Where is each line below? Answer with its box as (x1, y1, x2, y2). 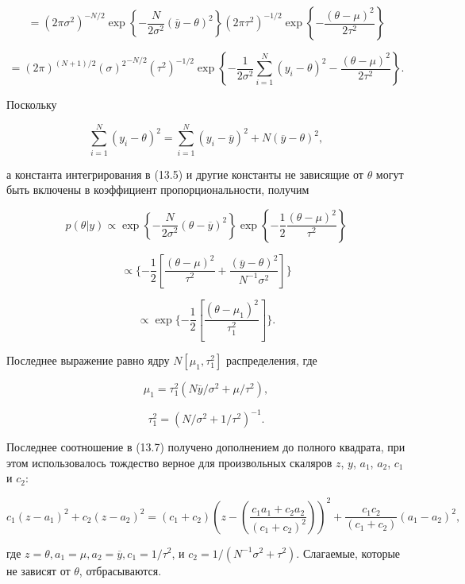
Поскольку (6, 96, 57, 112)
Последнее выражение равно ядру (6, 351, 170, 368)
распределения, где (225, 351, 317, 368)
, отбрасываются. (79, 562, 162, 578)
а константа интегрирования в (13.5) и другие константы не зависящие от (6, 165, 363, 182)
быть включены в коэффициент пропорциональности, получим (6, 181, 309, 198)
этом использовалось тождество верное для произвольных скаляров (6, 454, 332, 470)
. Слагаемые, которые (296, 544, 401, 561)
